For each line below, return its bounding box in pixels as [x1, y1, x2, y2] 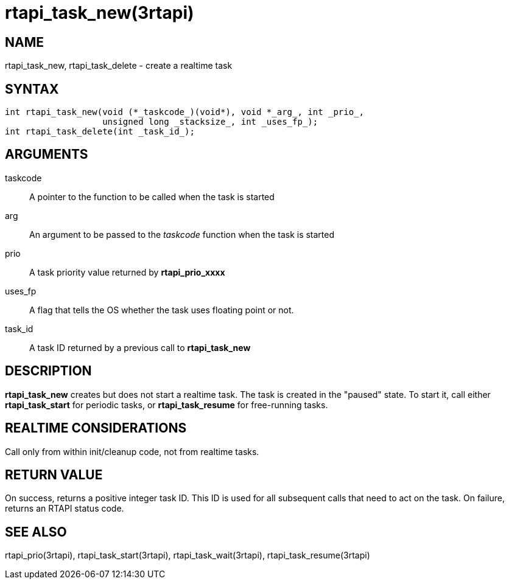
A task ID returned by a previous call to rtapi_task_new [29, 342, 251, 353]
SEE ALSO [5, 524, 67, 540]
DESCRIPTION [5, 363, 92, 379]
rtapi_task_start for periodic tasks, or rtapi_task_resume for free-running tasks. [5, 399, 328, 410]
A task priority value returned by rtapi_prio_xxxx [29, 266, 225, 277]
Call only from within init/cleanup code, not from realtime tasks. [5, 446, 259, 457]
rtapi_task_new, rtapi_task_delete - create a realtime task [5, 60, 233, 71]
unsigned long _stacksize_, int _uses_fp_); [102, 117, 318, 127]
